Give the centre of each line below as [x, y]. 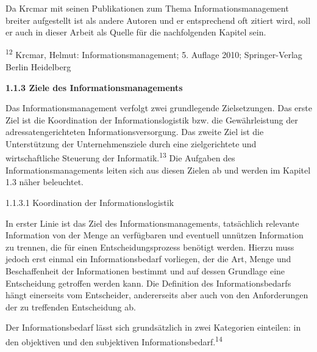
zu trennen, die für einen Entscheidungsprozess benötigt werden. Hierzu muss [150, 247]
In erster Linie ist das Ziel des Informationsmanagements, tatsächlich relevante [152, 223]
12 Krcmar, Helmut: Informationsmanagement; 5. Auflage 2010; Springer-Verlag [154, 54]
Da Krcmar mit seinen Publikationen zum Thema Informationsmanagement [147, 8]
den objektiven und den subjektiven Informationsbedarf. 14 [114, 340]
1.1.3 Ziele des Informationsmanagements [94, 87]
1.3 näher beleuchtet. [45, 182]
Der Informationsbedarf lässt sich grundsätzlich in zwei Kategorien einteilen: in [153, 327]
